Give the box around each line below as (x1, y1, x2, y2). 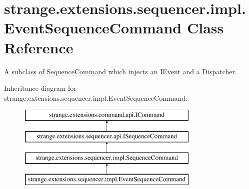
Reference (4, 37, 73, 57)
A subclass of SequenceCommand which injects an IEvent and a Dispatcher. (4, 66, 237, 76)
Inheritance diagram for (4, 83, 76, 93)
